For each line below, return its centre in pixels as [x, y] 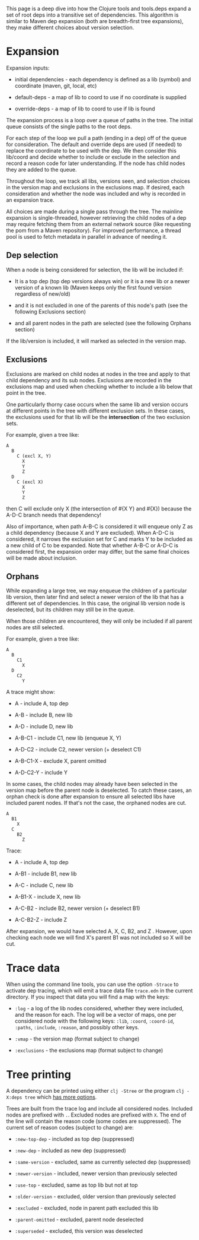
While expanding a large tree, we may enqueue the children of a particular [97, 591]
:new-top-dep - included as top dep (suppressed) [75, 1139]
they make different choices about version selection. [70, 27]
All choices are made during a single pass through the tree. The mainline [95, 211]
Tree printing [38, 1074]
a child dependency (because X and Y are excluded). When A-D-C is [90, 532]
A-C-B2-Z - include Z [41, 920]
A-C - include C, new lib [44, 885]
